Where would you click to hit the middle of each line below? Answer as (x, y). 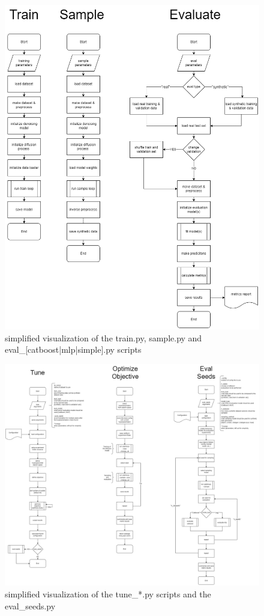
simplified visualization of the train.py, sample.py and (103, 337)
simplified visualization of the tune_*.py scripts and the (108, 593)
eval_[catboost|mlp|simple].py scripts (73, 349)
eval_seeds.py (30, 605)
